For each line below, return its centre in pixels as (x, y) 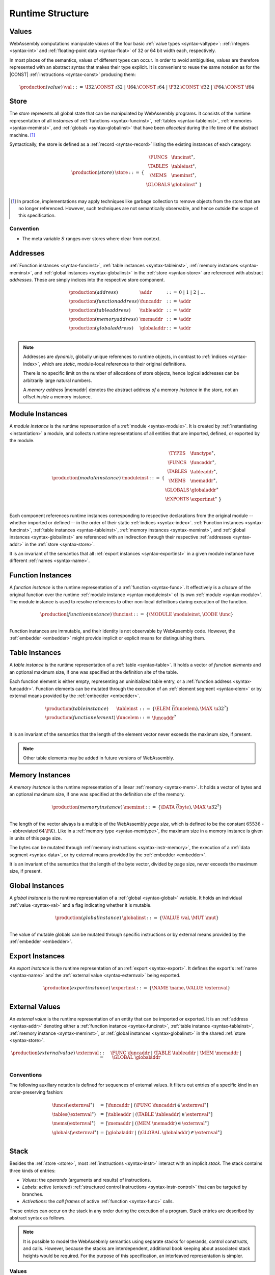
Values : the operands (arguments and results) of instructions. (87, 1180)
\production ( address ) (93, 292)
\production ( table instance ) (77, 708)
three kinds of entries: (33, 1170)
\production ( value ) (41, 87)
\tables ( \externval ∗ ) (74, 1114)
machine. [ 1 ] (22, 135)
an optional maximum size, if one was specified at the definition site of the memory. (97, 794)
